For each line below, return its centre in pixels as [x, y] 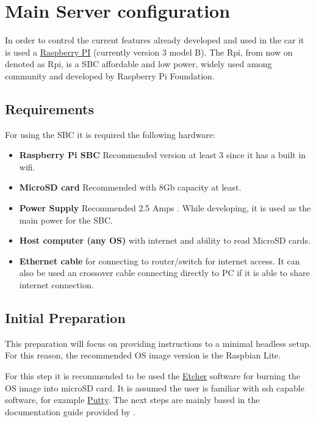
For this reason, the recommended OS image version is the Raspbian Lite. [143, 355]
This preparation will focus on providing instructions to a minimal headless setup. [158, 343]
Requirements [49, 108]
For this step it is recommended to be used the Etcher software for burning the [153, 376]
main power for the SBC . [66, 220]
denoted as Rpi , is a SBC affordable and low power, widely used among [138, 64]
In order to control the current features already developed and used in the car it [155, 40]
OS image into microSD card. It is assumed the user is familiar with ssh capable [155, 387]
